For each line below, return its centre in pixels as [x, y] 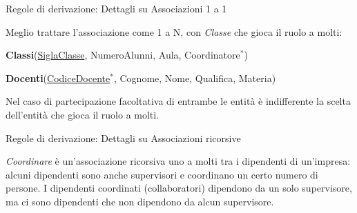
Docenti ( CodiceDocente [58, 78]
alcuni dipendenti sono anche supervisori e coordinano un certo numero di [162, 174]
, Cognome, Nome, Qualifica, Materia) [195, 78]
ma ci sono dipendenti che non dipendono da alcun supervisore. [140, 201]
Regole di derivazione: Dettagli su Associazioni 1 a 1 [116, 8]
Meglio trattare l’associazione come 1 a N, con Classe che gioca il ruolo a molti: [174, 31]
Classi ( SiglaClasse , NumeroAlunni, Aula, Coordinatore [123, 55]
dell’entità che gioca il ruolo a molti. [83, 114]
